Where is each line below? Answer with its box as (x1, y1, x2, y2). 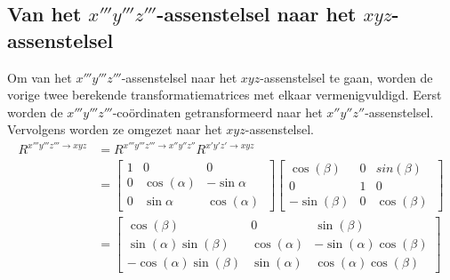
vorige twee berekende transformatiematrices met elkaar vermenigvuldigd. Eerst (7, 85, 442, 104)
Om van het (7, 68, 72, 86)
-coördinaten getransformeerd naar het (112, 102, 323, 121)
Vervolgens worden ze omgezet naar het (7, 120, 222, 139)
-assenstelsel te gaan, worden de (260, 68, 433, 86)
